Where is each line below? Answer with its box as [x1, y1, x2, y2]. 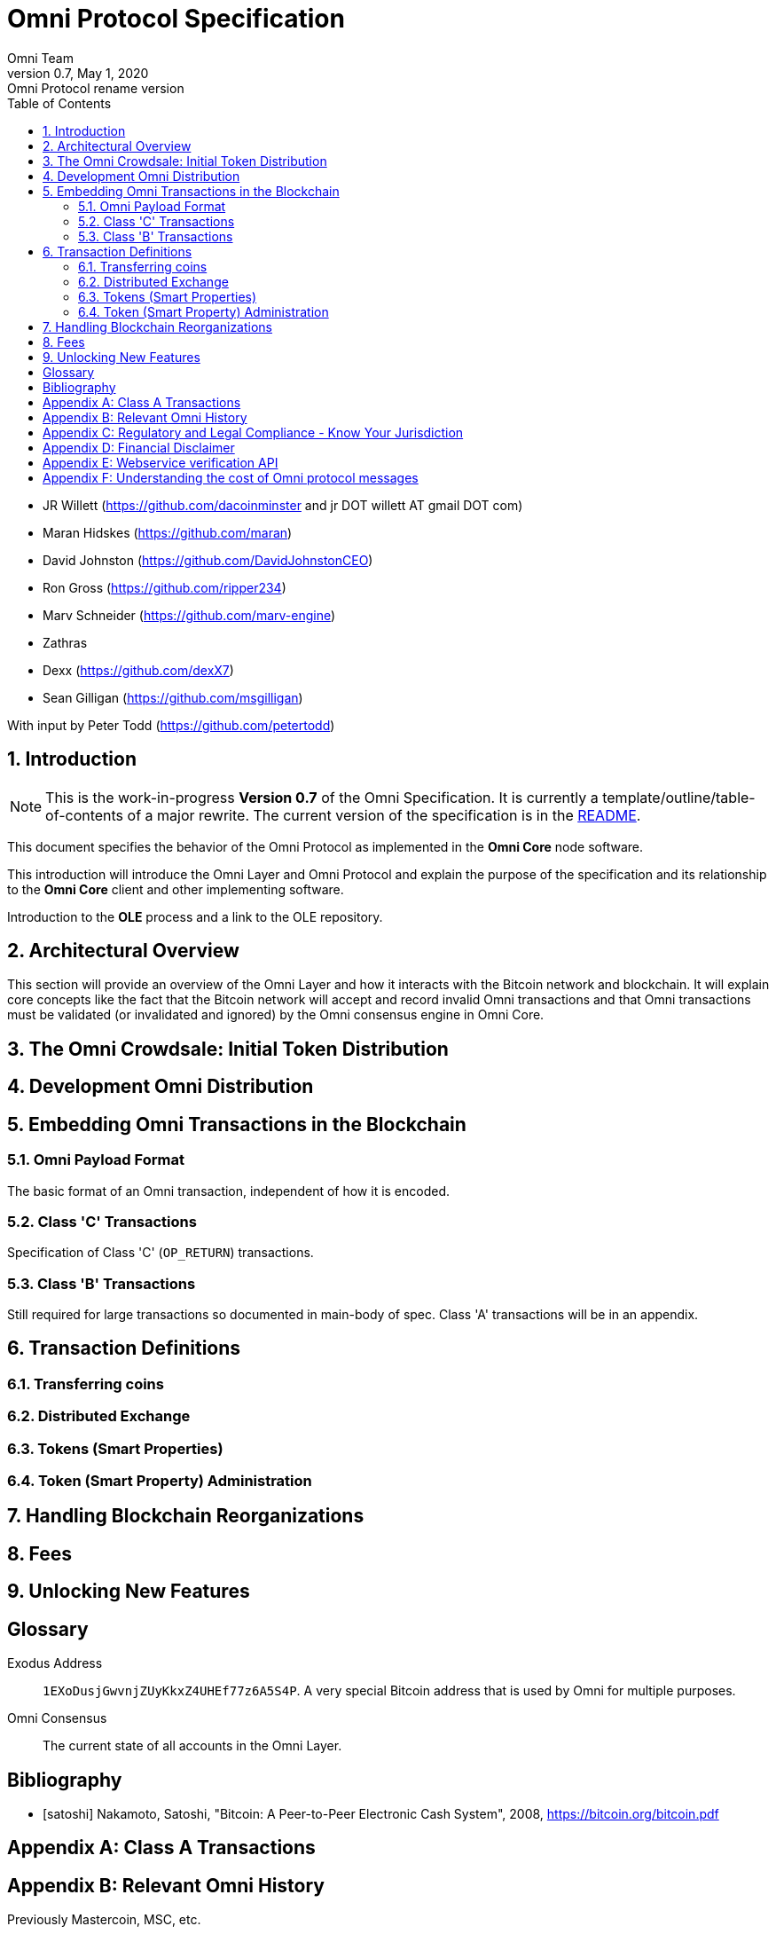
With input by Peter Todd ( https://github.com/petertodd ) [7, 717, 335, 733]
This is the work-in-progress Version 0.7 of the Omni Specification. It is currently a [45, 788, 599, 806]
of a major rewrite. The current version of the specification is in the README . [127, 806, 641, 824]
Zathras [43, 634, 88, 650]
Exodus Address [7, 1655, 103, 1671]
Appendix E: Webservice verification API [43, 454, 278, 470]
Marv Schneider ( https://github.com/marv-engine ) [43, 607, 336, 623]
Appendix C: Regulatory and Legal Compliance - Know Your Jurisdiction [43, 424, 464, 440]
